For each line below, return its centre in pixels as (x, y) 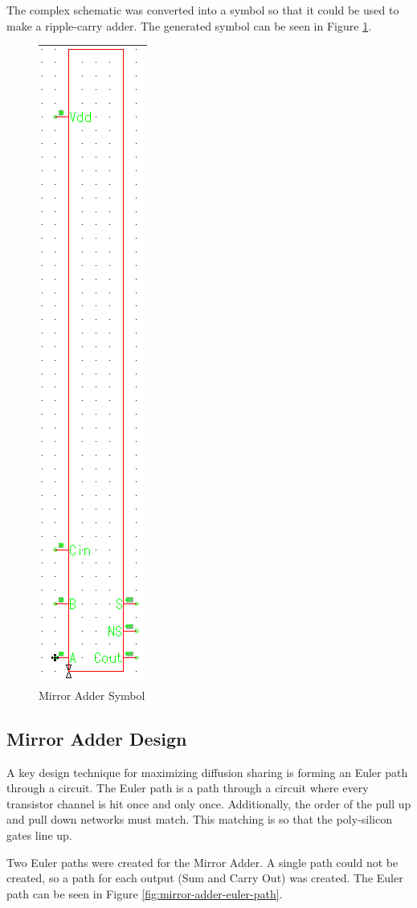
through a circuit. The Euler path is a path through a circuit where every (188, 788)
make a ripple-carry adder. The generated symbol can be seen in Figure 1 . (189, 25)
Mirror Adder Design (97, 738)
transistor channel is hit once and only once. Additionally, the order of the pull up (209, 803)
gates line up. (39, 834)
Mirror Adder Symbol (92, 695)
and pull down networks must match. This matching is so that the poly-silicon (199, 819)
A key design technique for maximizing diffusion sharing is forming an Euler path (207, 772)
